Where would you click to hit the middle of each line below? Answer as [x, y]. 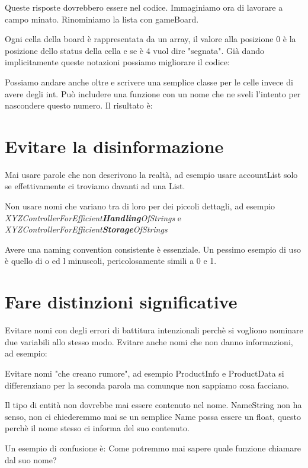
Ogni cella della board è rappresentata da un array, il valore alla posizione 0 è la [150, 39]
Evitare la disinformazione [114, 146]
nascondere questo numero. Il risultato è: [79, 105]
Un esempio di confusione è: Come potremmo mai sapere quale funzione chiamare [153, 448]
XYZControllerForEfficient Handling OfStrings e [93, 217]
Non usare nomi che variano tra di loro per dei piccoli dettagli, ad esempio [140, 206]
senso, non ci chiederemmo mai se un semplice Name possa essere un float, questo [153, 416]
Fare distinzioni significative [121, 302]
